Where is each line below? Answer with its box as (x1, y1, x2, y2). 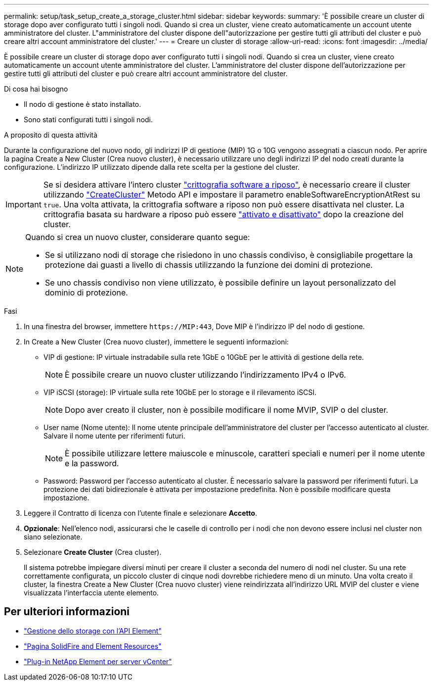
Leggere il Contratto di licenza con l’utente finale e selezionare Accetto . (24, 509, 258, 517)
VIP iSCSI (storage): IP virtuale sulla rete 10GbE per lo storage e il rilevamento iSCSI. (43, 388, 317, 396)
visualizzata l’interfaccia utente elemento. (24, 588, 159, 597)
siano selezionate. (24, 533, 83, 541)
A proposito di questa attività (4, 131, 98, 139)
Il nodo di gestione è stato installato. (24, 100, 141, 108)
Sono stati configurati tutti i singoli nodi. (24, 115, 153, 124)
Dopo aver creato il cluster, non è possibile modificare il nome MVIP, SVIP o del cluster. (65, 405, 389, 415)
